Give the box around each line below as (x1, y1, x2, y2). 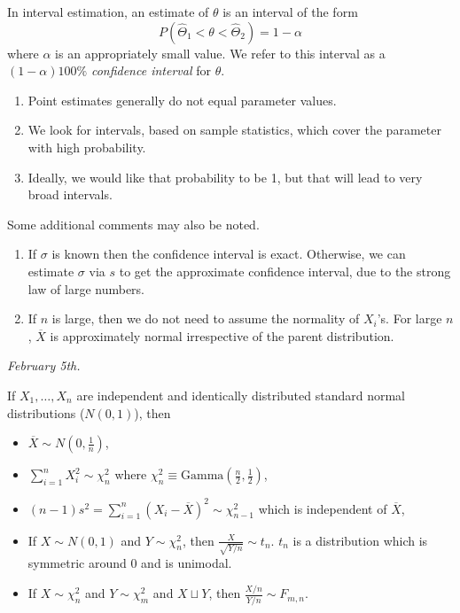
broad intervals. (27, 185, 113, 204)
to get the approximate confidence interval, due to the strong (119, 261, 451, 280)
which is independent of (258, 499, 387, 517)
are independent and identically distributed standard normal (76, 385, 406, 404)
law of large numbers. (27, 279, 145, 298)
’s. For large (377, 309, 442, 328)
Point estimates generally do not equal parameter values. (27, 90, 337, 109)
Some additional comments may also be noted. (7, 214, 260, 233)
